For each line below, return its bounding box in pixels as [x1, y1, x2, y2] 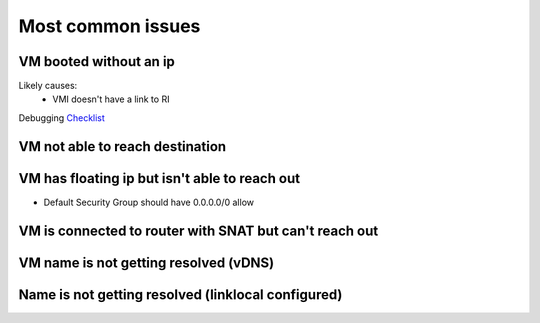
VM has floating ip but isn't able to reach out [18, 170, 300, 187]
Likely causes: [18, 80, 78, 92]
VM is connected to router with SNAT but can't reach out [18, 222, 379, 239]
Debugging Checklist [18, 111, 105, 124]
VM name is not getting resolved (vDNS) [18, 254, 275, 271]
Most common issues [18, 15, 201, 37]
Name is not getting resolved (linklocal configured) [18, 286, 343, 303]
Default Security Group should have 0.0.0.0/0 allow [43, 196, 255, 208]
